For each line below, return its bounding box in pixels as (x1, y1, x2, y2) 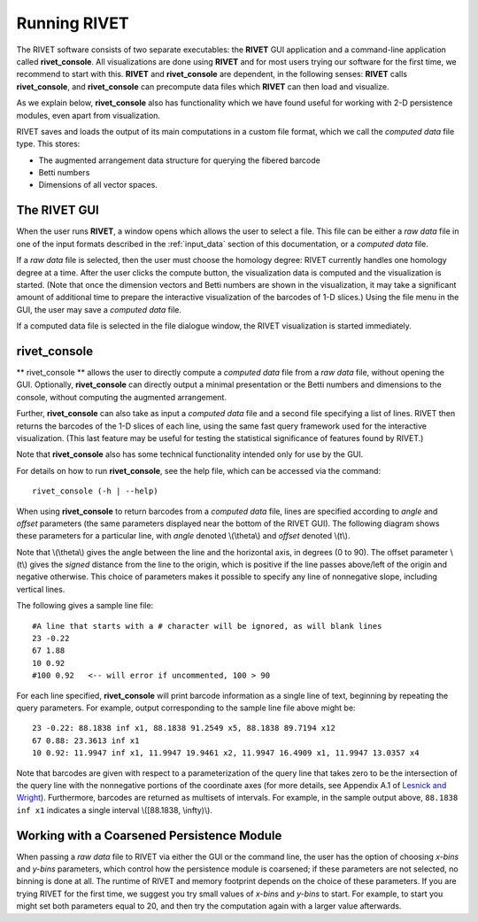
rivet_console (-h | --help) (32, 486, 158, 496)
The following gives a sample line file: (16, 600, 154, 611)
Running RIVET (16, 13, 129, 33)
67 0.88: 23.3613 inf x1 (32, 735, 140, 746)
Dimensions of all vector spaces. (38, 180, 158, 190)
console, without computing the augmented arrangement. (16, 391, 227, 402)
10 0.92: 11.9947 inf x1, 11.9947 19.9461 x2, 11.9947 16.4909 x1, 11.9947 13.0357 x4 (32, 748, 420, 758)
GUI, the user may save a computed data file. (16, 304, 181, 314)
